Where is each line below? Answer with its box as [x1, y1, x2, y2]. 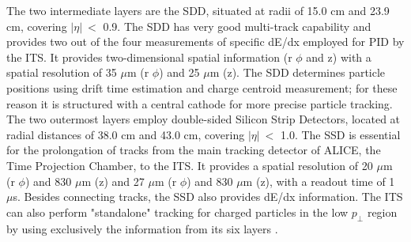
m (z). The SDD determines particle [209, 64, 386, 81]
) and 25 [159, 64, 200, 81]
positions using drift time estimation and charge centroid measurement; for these [6, 79, 398, 96]
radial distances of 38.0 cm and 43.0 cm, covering [6, 126, 245, 142]
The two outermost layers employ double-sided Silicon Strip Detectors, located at [6, 111, 401, 127]
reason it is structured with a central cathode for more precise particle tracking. [6, 95, 393, 112]
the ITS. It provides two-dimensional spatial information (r [6, 48, 292, 65]
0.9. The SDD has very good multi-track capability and [103, 17, 371, 34]
